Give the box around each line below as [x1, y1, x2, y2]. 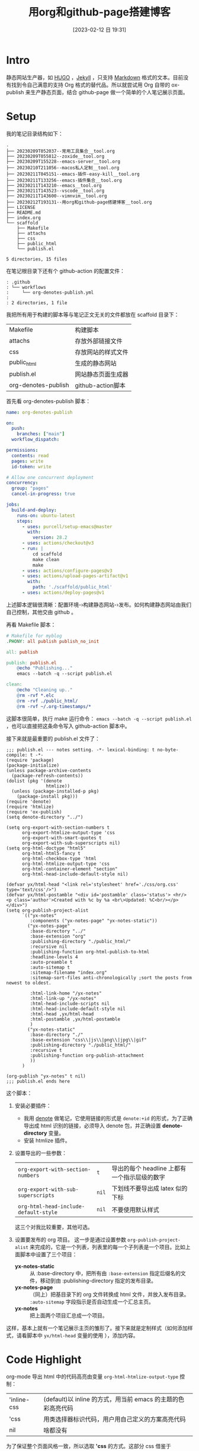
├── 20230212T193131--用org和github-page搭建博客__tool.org [6, 199, 152, 205]
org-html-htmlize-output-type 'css [21, 861, 110, 867]
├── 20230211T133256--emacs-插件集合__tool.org [6, 177, 123, 184]
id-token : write [11, 464, 52, 469]
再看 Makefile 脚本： [6, 621, 56, 628]
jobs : [6, 501, 20, 507]
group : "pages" [11, 485, 49, 491]
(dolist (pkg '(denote [6, 778, 62, 784]
